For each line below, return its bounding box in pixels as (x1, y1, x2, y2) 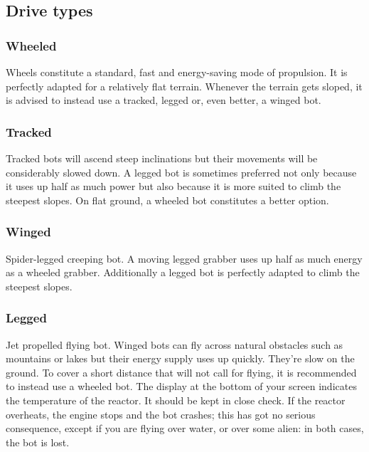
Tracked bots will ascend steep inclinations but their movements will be (6, 151, 318, 165)
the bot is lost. (6, 434, 70, 449)
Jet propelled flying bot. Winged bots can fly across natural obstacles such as (6, 337, 343, 352)
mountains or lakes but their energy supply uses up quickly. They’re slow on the (6, 351, 355, 366)
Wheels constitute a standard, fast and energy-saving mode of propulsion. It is (6, 65, 348, 79)
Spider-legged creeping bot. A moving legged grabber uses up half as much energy (6, 251, 363, 266)
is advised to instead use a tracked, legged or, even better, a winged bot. (6, 93, 321, 107)
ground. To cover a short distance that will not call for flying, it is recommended (6, 364, 357, 379)
